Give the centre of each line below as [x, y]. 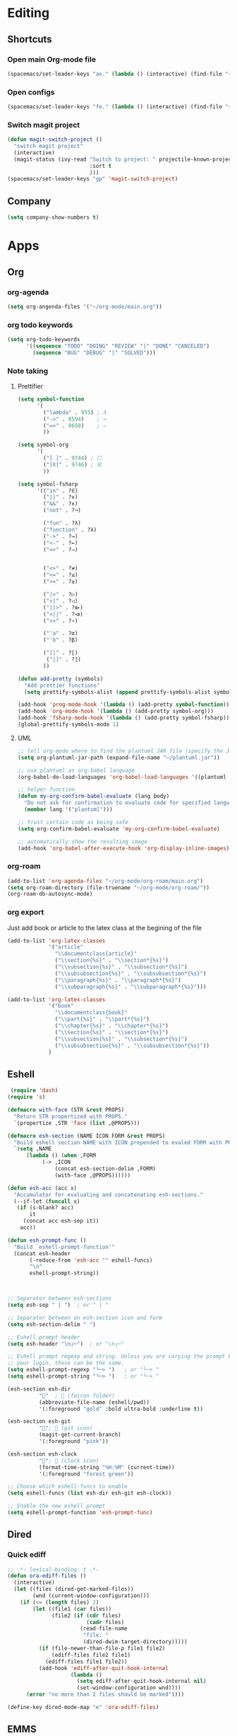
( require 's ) [26, 1097]
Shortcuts [30, 39]
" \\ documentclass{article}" [96, 954]
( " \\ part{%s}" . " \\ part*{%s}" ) [102, 1020]
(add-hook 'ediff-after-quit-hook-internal [104, 1668]
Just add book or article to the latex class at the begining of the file [105, 927]
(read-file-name [104, 1629]
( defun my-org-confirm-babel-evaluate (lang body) [93, 796]
